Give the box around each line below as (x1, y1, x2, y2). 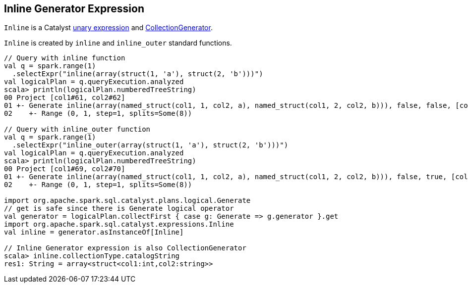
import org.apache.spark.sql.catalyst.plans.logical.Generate (4, 196, 251, 205)
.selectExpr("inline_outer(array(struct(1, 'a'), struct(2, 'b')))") (12, 141, 289, 149)
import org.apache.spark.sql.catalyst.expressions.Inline (4, 220, 234, 229)
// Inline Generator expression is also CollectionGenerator (4, 244, 246, 252)
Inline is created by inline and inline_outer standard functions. (4, 39, 232, 48)
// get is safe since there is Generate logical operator (4, 204, 234, 213)
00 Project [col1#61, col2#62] (4, 94, 125, 102)
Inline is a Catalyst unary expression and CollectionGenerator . (4, 23, 213, 32)
